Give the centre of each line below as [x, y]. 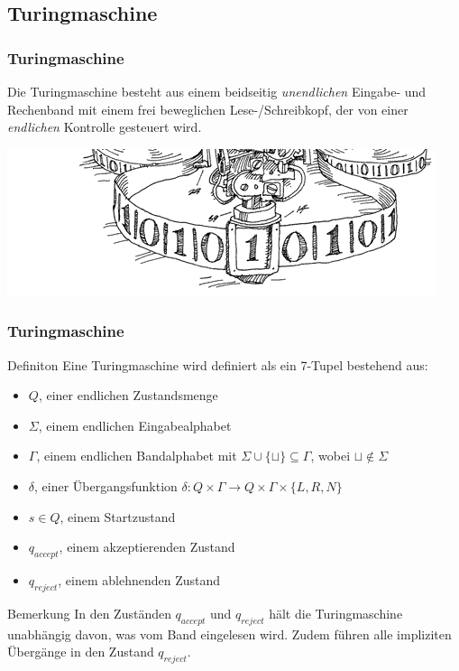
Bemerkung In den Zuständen [89, 613]
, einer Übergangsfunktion [106, 485]
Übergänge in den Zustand [81, 652]
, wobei [330, 456]
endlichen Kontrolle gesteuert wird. [105, 127]
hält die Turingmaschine [336, 613]
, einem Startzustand [118, 516]
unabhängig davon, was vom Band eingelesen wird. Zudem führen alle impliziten [229, 634]
